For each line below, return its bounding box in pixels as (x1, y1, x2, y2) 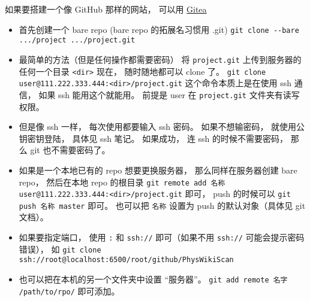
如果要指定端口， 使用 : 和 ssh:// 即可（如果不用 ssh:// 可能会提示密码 (19, 231, 305, 244)
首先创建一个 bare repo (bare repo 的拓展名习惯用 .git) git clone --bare (19, 23, 299, 35)
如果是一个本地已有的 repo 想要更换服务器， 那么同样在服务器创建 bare (19, 163, 297, 176)
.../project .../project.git (19, 36, 136, 45)
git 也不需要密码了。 (30, 144, 110, 156)
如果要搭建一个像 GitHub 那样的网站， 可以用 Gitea (5, 3, 207, 15)
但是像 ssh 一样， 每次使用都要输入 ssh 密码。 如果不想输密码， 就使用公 (19, 120, 305, 133)
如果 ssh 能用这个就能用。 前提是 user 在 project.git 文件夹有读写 (38, 88, 300, 101)
